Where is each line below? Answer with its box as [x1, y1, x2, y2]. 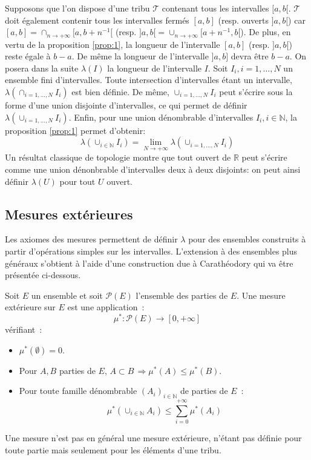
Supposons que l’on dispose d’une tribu [5, 2, 150, 14]
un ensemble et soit [31, 288, 103, 301]
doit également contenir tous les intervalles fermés [5, 13, 189, 26]
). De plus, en [240, 25, 291, 38]
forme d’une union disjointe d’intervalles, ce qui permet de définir [5, 99, 247, 112]
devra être [231, 50, 269, 62]
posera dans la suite [5, 61, 79, 74]
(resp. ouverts [218, 13, 269, 26]
